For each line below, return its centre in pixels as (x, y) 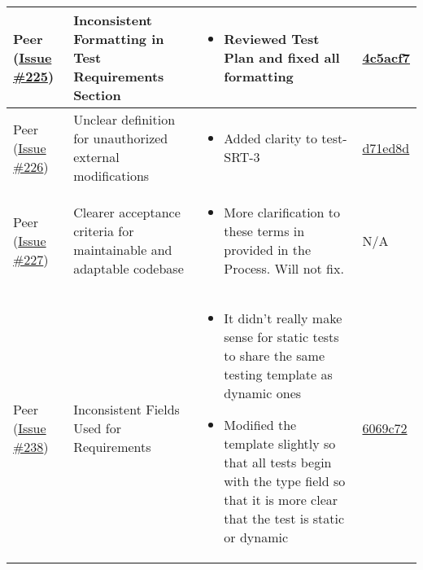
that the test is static (284, 518)
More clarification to (282, 212)
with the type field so (285, 481)
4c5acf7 (386, 57)
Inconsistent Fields (126, 409)
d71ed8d (386, 147)
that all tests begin (278, 462)
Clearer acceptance (127, 212)
